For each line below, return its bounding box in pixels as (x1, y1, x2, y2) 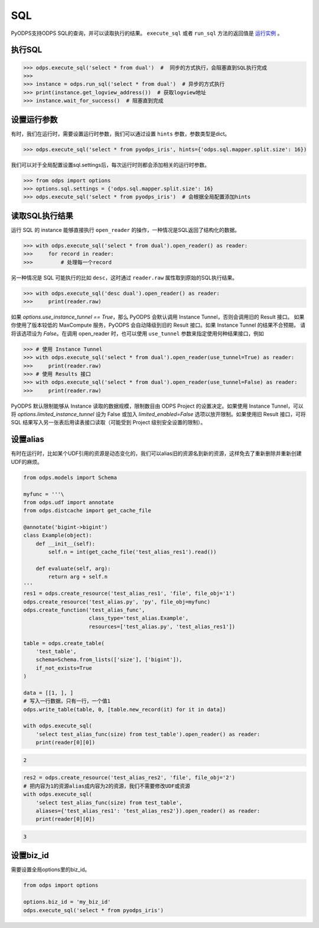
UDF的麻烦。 (11, 458, 43, 465)
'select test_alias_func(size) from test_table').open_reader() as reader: (35, 731, 261, 737)
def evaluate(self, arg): (35, 565, 111, 572)
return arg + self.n (48, 573, 108, 580)
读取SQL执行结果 (11, 211, 73, 221)
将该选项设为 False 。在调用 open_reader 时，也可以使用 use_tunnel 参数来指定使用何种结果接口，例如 (11, 330, 264, 337)
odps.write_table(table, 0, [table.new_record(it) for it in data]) (23, 706, 226, 713)
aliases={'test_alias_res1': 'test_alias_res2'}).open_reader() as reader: (35, 807, 261, 814)
